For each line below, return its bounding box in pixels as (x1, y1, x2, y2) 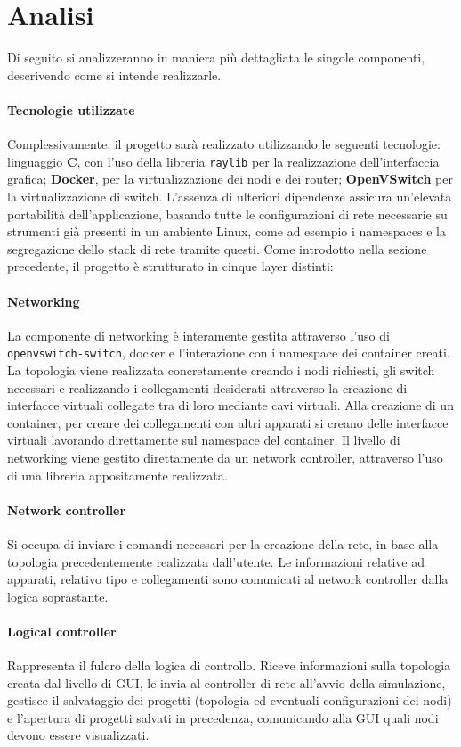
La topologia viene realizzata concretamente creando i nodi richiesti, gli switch (7, 360, 435, 379)
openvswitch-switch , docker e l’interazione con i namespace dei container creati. (7, 343, 450, 362)
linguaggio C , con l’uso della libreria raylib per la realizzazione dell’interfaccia (7, 152, 440, 170)
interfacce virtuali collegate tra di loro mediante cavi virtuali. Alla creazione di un (7, 396, 454, 415)
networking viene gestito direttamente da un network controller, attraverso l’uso (7, 447, 443, 466)
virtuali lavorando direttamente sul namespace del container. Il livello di (7, 431, 400, 449)
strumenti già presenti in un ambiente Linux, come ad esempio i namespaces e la (7, 222, 446, 241)
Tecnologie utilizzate (7, 100, 135, 119)
